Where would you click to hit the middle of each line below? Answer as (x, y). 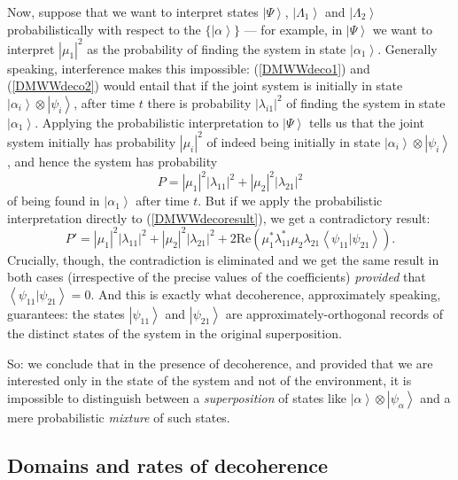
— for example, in (293, 29)
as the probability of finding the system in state (217, 48)
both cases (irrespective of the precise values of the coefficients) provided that (217, 277)
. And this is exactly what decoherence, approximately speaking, (266, 294)
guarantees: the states (66, 313)
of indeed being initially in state (294, 141)
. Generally (408, 48)
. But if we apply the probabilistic (290, 201)
